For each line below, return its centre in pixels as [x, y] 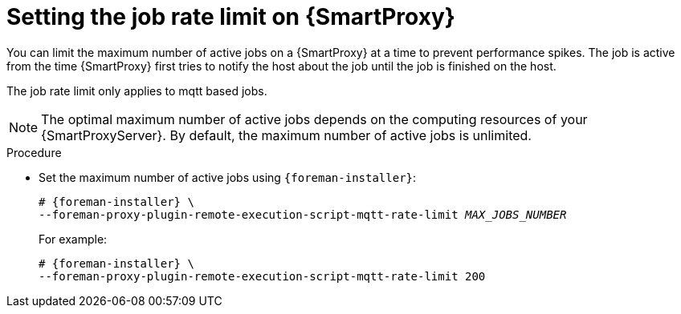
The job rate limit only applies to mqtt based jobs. [137, 91]
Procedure [34, 152]
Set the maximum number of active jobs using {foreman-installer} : [228, 177]
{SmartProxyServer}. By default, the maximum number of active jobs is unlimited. [286, 135]
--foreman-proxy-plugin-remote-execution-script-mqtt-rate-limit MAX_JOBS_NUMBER [303, 214]
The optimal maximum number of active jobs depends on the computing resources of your [314, 119]
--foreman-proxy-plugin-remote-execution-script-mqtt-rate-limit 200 [262, 276]
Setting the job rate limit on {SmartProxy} [231, 17]
